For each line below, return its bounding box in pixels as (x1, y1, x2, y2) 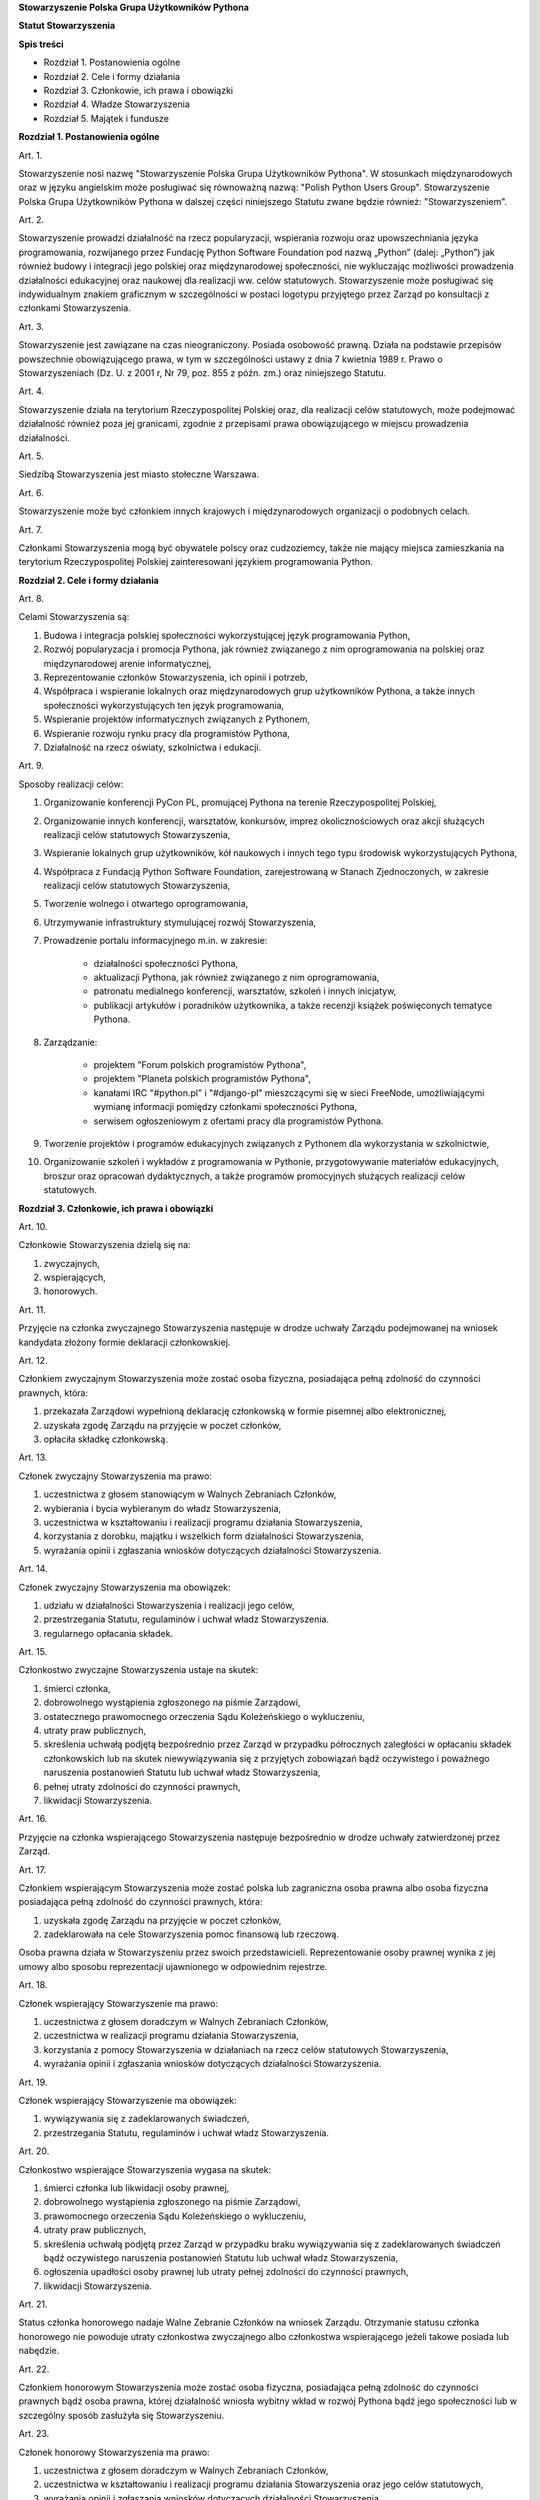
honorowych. (43, 1285, 98, 1297)
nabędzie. (18, 2345, 60, 2357)
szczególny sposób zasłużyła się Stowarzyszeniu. (18, 2409, 225, 2421)
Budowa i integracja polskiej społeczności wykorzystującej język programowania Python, (43, 629, 411, 641)
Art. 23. (18, 2428, 50, 2440)
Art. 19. (18, 2076, 48, 2088)
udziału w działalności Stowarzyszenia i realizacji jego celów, (43, 1599, 295, 1611)
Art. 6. (18, 486, 44, 499)
